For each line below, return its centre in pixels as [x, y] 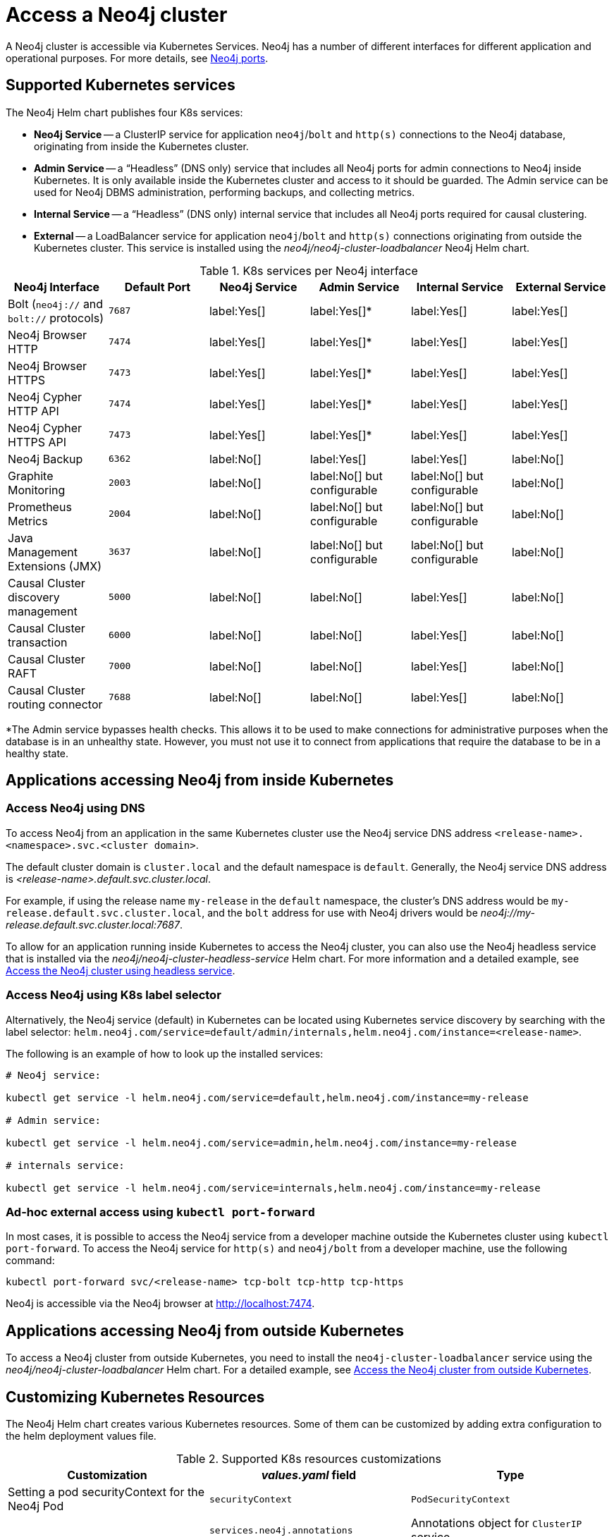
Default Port [158, 287]
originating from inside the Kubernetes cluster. [141, 146]
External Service [561, 287]
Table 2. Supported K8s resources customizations [309, 1459]
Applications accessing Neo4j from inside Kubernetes [200, 780]
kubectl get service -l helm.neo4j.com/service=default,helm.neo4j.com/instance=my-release [267, 1097]
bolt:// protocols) [56, 318]
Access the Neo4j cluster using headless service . [121, 970]
